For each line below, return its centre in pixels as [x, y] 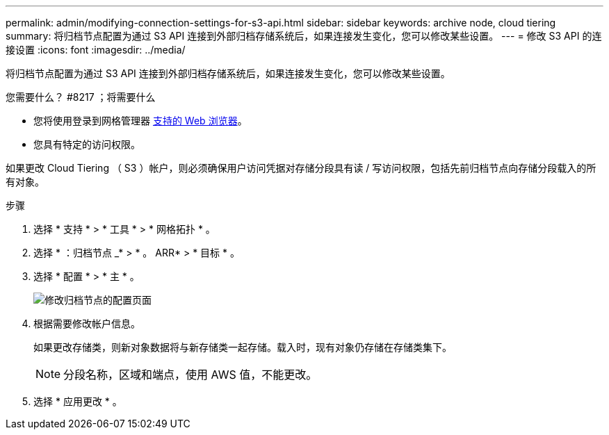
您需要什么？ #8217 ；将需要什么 [81, 97]
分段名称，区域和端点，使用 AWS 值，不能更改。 [190, 375]
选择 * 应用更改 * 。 [78, 401]
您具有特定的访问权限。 [87, 144]
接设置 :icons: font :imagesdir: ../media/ [96, 50]
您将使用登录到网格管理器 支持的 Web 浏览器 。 [140, 121]
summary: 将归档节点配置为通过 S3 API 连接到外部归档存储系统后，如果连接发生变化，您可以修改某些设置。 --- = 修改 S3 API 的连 [304, 36]
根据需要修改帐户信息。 [87, 323]
